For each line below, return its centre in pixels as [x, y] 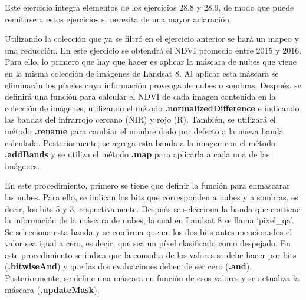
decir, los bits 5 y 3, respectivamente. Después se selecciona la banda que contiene [153, 208]
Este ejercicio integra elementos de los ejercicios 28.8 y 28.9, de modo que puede [149, 7]
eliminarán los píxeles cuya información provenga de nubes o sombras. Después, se [153, 85]
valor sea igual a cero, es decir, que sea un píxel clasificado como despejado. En [148, 243]
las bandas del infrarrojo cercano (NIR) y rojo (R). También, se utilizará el [140, 119]
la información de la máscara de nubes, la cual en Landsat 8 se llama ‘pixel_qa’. [149, 220]
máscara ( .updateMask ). [52, 289]
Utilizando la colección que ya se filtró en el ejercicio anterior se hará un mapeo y [152, 39]
